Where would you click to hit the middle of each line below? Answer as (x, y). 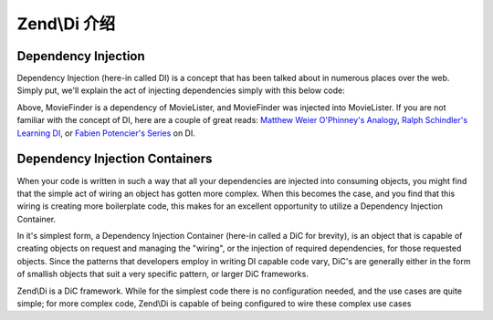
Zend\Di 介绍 (66, 24)
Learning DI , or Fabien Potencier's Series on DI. (106, 133)
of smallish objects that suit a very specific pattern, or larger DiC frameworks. (163, 274)
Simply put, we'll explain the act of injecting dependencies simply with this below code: (181, 90)
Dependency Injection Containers (115, 159)
